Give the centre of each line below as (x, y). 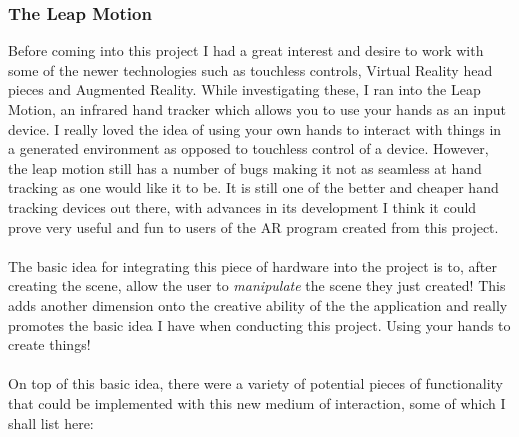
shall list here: (51, 422)
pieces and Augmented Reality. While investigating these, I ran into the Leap (244, 89)
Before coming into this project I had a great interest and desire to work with (246, 50)
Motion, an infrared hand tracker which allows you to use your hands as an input (257, 109)
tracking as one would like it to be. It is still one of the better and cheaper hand (253, 187)
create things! (49, 344)
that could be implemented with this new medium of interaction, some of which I (257, 402)
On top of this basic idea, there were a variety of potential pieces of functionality (256, 383)
